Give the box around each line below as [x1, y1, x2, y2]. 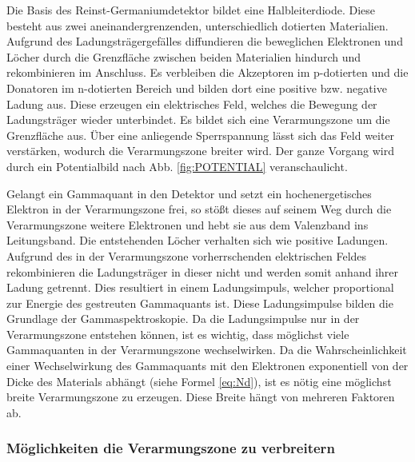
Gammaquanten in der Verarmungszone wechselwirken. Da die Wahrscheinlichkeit [6, 341, 407, 358]
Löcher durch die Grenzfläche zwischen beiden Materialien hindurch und [6, 48, 361, 65]
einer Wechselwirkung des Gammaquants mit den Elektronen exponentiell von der [6, 357, 409, 374]
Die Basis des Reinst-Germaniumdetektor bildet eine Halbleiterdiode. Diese [6, 2, 376, 18]
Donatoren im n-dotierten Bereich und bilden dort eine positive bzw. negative [6, 79, 387, 96]
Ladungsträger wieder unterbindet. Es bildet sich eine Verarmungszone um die [6, 111, 390, 128]
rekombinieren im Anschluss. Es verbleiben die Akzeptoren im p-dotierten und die [6, 64, 409, 81]
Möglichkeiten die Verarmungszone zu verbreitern [6, 438, 335, 458]
